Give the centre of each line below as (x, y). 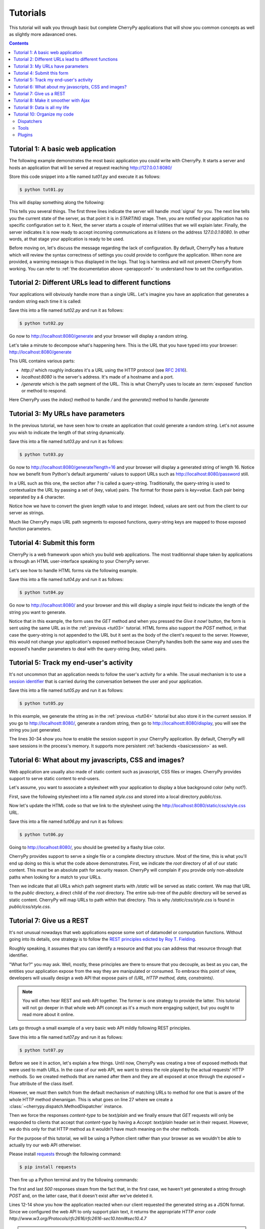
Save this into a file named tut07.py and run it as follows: (66, 1037)
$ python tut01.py (41, 190)
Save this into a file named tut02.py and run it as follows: (66, 310)
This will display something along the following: (57, 203)
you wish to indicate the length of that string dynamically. (67, 432)
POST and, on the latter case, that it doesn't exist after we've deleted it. (81, 1196)
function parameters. (30, 529)
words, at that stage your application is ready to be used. (67, 239)
